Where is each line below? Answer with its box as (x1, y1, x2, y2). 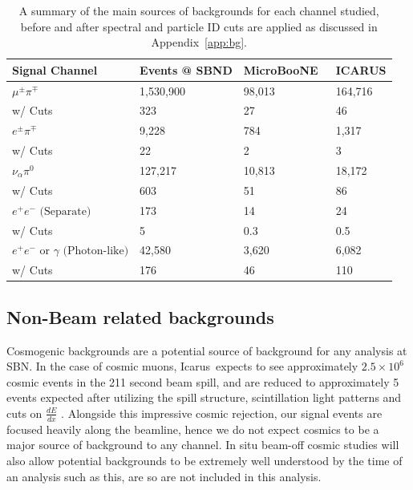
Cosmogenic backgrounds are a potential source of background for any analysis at (6, 342, 407, 358)
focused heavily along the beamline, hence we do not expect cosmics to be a (6, 420, 379, 437)
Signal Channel (12, 61, 98, 78)
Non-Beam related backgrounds (6, 304, 274, 329)
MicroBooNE (243, 61, 318, 78)
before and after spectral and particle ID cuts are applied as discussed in (20, 18, 378, 34)
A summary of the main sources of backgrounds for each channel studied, (18, 2, 379, 18)
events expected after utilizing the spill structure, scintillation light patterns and (6, 389, 402, 406)
